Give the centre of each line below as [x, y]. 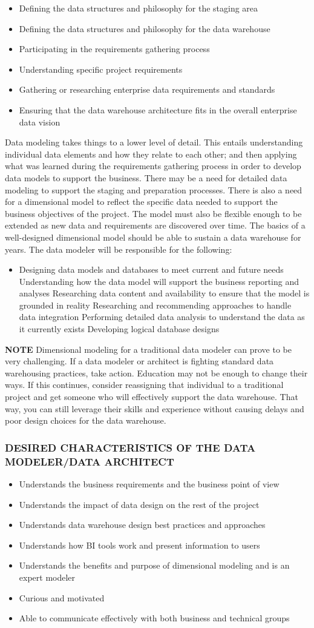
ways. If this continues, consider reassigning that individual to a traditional [144, 385]
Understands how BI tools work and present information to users [139, 545]
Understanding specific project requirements [101, 69]
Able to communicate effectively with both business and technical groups [154, 618]
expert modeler [47, 577]
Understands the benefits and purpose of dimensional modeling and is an [154, 565]
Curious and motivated [62, 597]
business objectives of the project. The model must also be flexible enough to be [153, 213]
